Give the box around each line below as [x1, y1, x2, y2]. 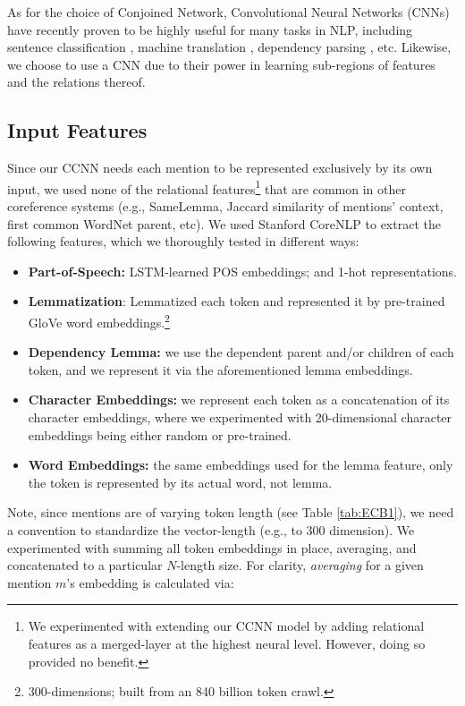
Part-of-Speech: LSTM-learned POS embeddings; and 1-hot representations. [28, 261, 457, 280]
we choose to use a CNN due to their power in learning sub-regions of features [7, 55, 435, 73]
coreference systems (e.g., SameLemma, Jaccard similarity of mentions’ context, [7, 197, 444, 216]
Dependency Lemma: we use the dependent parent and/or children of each [28, 343, 454, 362]
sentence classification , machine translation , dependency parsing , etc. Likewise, [7, 38, 452, 56]
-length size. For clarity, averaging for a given [176, 556, 424, 574]
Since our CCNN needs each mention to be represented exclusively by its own [7, 158, 433, 177]
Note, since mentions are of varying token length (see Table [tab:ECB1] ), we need [7, 503, 454, 522]
